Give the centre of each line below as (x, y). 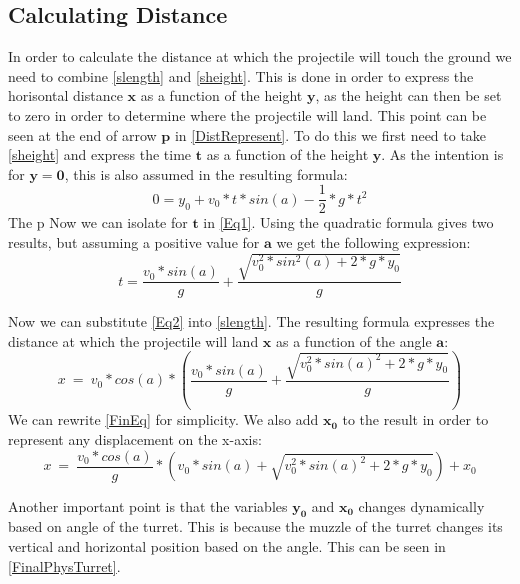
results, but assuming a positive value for (134, 242)
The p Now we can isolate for (98, 222)
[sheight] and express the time (100, 154)
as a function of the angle (354, 340)
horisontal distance (65, 95)
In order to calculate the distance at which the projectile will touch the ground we (260, 56)
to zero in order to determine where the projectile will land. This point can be (247, 114)
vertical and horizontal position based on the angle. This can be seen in (227, 546)
